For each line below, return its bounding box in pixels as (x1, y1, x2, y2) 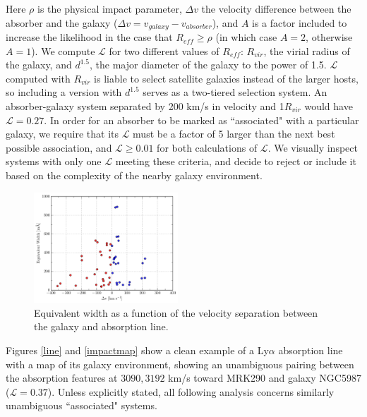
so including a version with (6, 85, 122, 99)
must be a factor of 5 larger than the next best (133, 126, 335, 141)
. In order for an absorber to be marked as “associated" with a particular (44, 112, 359, 127)
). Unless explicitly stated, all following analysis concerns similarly (47, 384, 335, 399)
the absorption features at (6, 370, 118, 385)
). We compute (31, 43, 95, 58)
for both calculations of (157, 140, 258, 155)
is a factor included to (252, 15, 347, 30)
